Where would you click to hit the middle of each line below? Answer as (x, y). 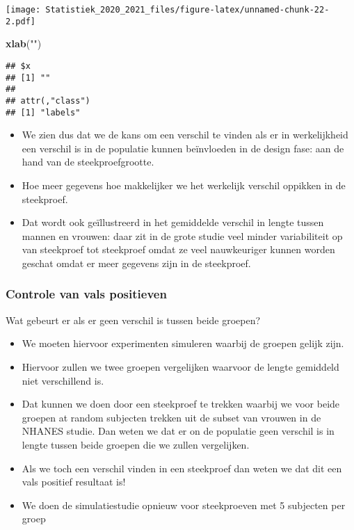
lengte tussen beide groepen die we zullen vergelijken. (136, 444)
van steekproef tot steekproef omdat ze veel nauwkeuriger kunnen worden (178, 249)
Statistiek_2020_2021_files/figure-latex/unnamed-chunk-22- (187, 10)
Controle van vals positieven (86, 294)
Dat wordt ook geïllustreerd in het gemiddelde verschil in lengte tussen (173, 222)
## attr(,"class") (48, 101)
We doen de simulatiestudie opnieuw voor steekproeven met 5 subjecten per (184, 505)
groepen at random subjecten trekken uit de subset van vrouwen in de (171, 417)
